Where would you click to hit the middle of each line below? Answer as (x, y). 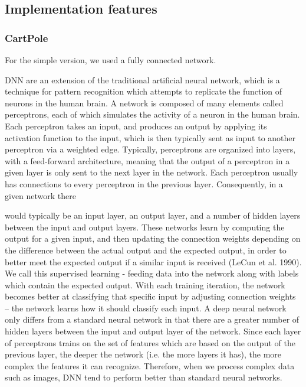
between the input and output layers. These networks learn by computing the (145, 227)
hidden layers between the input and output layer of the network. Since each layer (153, 331)
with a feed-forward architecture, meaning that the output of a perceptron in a (147, 160)
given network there (41, 195)
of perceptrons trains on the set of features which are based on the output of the (150, 342)
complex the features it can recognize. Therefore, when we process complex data (150, 365)
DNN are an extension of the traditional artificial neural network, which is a (142, 79)
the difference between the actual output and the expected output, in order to (146, 250)
